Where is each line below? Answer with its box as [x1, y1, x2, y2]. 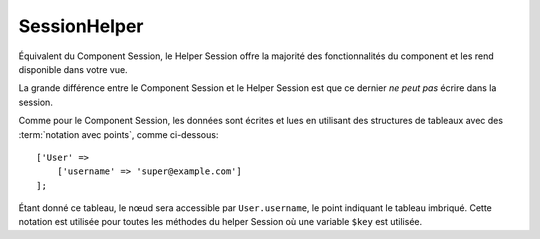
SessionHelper [18, 15, 144, 37]
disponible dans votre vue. [18, 63, 129, 75]
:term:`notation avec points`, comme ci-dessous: [18, 128, 219, 140]
